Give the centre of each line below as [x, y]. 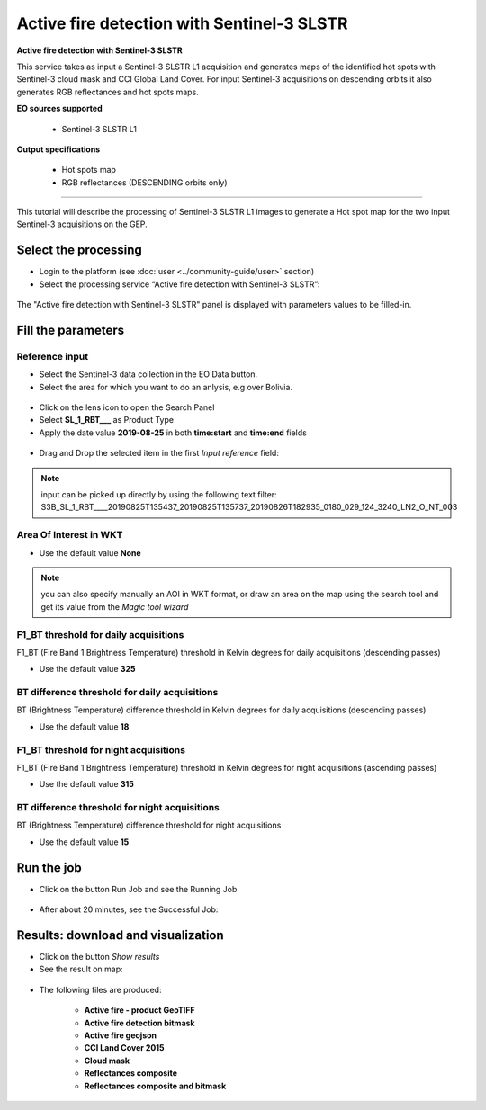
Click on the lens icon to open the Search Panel [127, 407]
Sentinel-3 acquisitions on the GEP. [82, 224]
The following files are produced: [100, 989]
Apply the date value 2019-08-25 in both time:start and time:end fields [173, 433]
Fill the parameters [71, 330]
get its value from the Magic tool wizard [115, 606]
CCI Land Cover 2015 [125, 1048]
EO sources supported [59, 109]
